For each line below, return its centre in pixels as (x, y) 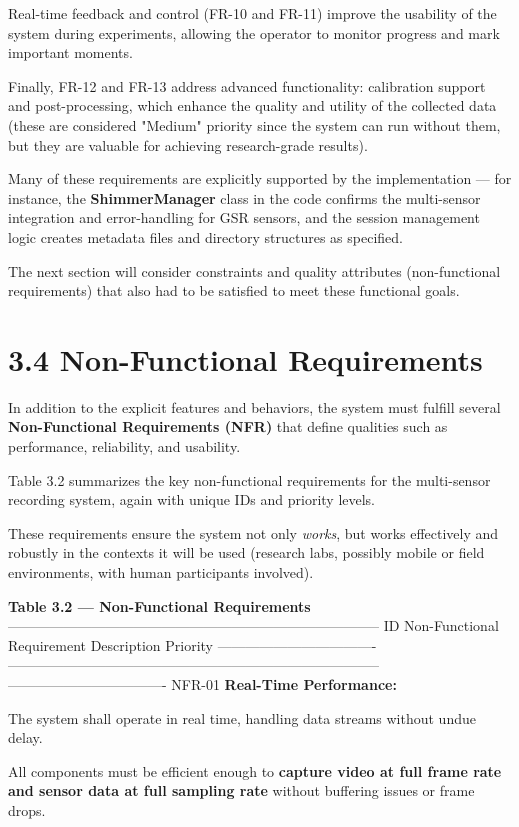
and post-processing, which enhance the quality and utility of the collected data (252, 105)
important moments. (70, 52)
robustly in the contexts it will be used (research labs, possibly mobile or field (246, 552)
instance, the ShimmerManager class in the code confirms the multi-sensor (244, 197)
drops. (27, 809)
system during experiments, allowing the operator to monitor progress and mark (254, 32)
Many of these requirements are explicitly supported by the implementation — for (260, 178)
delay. (25, 737)
